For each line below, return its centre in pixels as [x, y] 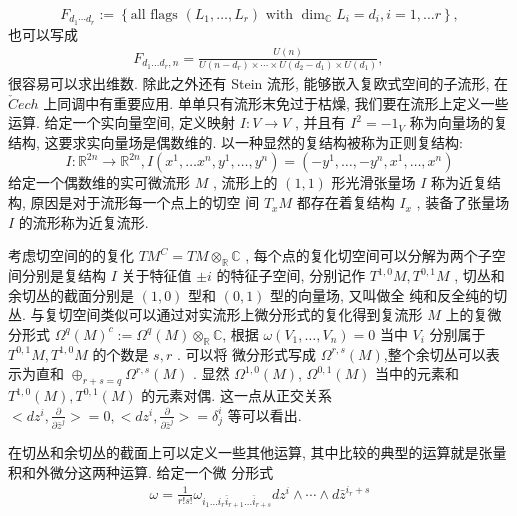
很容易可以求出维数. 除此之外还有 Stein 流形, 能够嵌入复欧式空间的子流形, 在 [258, 83]
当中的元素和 [417, 373]
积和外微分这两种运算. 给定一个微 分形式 [141, 471]
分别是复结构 [63, 275]
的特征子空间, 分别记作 [291, 275]
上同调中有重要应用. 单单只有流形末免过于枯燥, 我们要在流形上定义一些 [276, 102]
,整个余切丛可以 [434, 353]
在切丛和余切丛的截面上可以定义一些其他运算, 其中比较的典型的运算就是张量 [257, 452]
